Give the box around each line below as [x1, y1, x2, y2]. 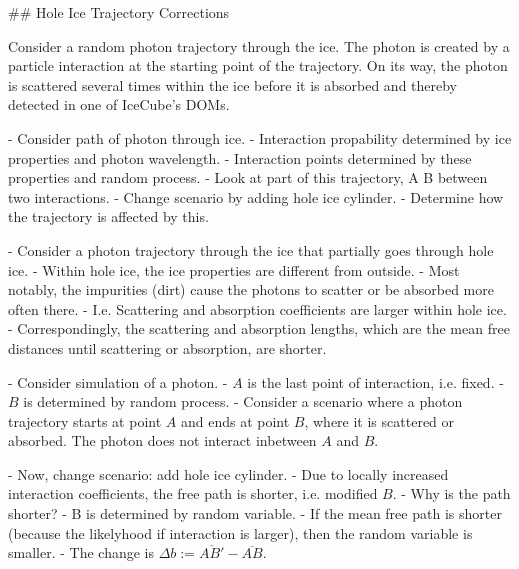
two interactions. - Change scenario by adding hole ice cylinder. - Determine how [8, 186, 504, 207]
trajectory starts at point [8, 410, 162, 431]
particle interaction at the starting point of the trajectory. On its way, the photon [8, 55, 508, 76]
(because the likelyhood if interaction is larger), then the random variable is [8, 522, 473, 543]
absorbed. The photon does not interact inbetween [8, 430, 317, 451]
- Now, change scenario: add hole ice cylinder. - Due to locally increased [8, 463, 449, 484]
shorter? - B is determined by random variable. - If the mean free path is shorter [8, 503, 502, 524]
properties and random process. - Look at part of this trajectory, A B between [8, 167, 488, 188]
